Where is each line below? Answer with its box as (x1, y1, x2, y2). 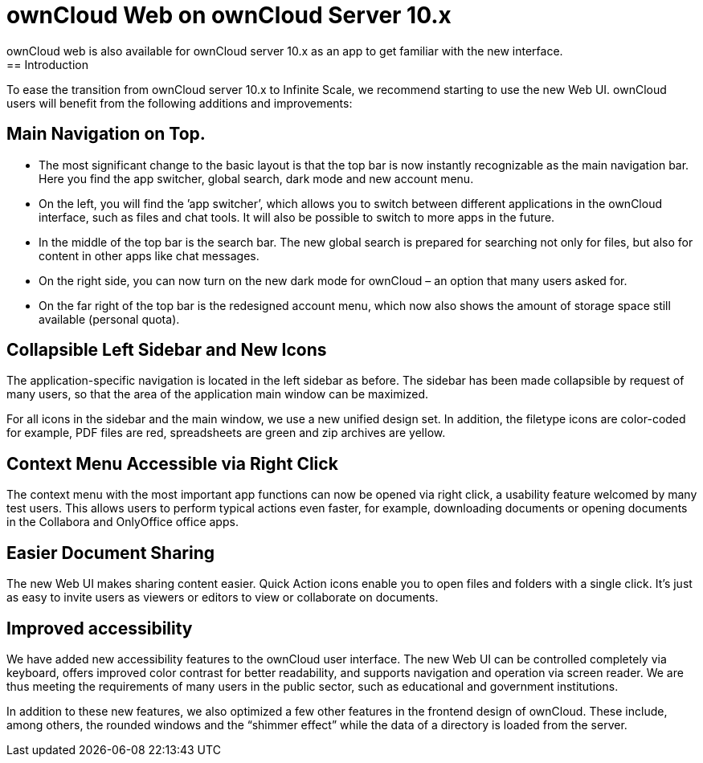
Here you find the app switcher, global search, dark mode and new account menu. (39, 171, 474, 186)
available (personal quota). (39, 312, 180, 326)
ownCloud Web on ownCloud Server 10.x (6, 2, 452, 29)
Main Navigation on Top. (6, 124, 206, 145)
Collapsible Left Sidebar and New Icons (6, 340, 327, 361)
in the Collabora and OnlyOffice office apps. (6, 515, 239, 529)
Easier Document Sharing (6, 542, 215, 563)
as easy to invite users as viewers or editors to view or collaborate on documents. (6, 590, 439, 605)
